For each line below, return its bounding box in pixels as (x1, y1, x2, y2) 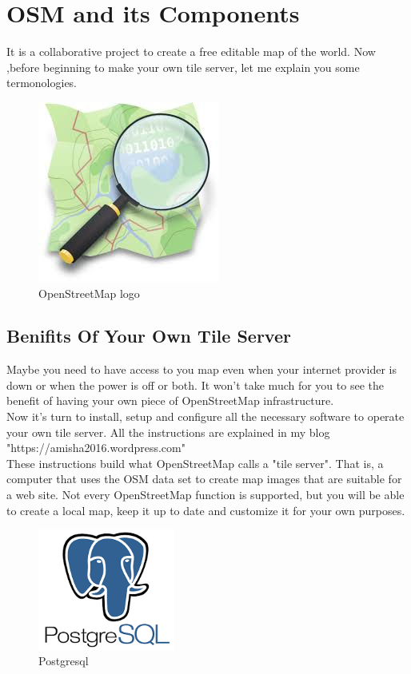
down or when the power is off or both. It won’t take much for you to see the (6, 376, 384, 393)
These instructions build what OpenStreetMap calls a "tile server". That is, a (6, 454, 384, 471)
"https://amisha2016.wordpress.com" (6, 439, 186, 456)
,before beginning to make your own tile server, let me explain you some (6, 58, 360, 75)
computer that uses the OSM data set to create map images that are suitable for (6, 470, 402, 487)
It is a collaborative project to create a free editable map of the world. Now (6, 43, 376, 60)
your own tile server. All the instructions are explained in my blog (6, 423, 330, 440)
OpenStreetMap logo (38, 284, 140, 301)
